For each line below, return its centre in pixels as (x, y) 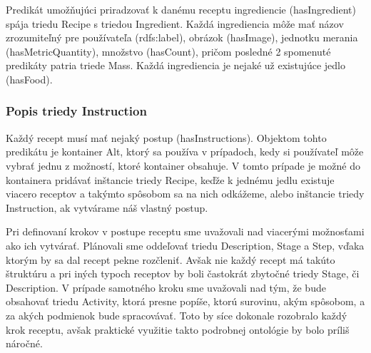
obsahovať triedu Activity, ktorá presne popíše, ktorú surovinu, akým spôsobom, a (185, 301)
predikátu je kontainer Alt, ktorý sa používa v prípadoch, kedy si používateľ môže (185, 152)
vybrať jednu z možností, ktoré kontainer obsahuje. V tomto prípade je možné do (183, 165)
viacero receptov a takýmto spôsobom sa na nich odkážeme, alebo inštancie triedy (185, 194)
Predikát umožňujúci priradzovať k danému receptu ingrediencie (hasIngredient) (181, 9)
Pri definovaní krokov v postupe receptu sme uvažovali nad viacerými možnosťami (185, 231)
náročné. (24, 343)
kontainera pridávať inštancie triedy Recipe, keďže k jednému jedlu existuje (170, 179)
